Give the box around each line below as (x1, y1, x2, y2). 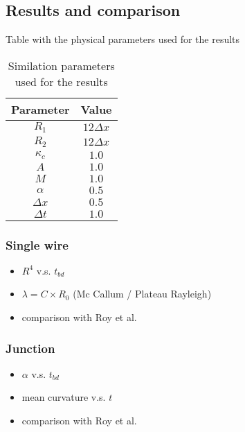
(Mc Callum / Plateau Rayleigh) (73, 286, 212, 301)
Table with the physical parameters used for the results (6, 32, 240, 46)
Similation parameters (8, 57, 115, 74)
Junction (6, 339, 55, 356)
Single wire (6, 236, 69, 253)
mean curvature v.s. (21, 390, 106, 404)
